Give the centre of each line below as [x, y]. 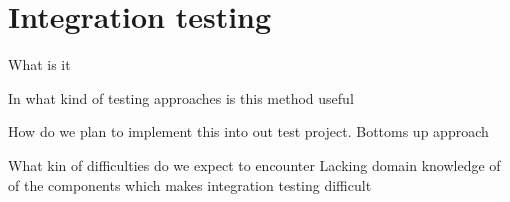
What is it [39, 64]
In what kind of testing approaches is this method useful [181, 97]
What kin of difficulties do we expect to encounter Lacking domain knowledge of [254, 164]
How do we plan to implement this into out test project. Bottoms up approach [248, 131]
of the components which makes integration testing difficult [190, 184]
